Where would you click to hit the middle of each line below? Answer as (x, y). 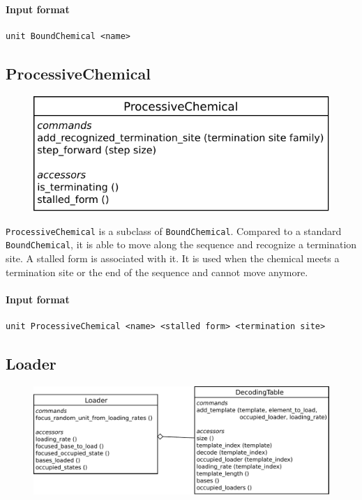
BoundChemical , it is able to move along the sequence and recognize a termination (181, 244)
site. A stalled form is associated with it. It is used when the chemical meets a (173, 258)
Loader (31, 363)
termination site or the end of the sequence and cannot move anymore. (157, 272)
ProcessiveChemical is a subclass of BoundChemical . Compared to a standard (174, 230)
